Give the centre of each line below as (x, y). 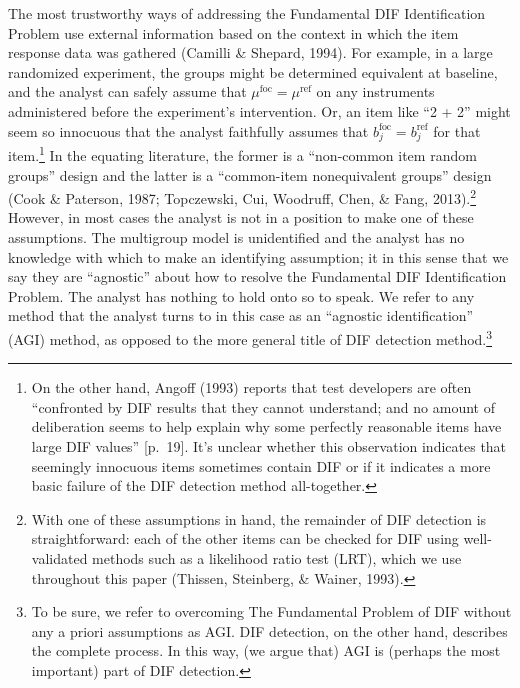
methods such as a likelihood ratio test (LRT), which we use (277, 557)
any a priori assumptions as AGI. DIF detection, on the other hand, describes (269, 630)
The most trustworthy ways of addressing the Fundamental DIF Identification (247, 13)
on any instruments (375, 91)
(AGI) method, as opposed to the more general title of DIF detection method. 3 (250, 337)
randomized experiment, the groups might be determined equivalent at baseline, (253, 71)
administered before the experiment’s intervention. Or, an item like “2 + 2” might (259, 110)
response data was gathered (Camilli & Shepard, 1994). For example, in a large (250, 52)
